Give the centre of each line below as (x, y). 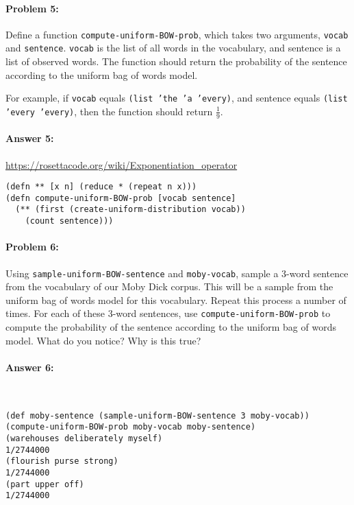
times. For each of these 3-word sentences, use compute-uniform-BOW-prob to (168, 313)
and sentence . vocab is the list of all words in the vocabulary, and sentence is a (173, 48)
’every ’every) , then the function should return (109, 111)
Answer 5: (30, 138)
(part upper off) (45, 484)
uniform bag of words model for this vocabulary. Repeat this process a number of (176, 300)
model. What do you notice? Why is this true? (103, 340)
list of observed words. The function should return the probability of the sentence (176, 61)
